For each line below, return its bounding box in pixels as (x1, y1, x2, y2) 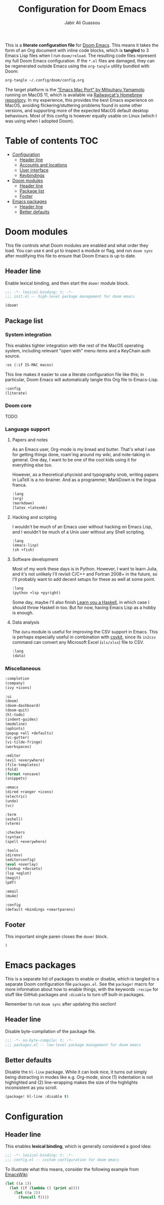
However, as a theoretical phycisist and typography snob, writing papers (12, 472, 159, 478)
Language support (5, 426, 50, 432)
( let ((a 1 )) (5, 1181, 32, 1186)
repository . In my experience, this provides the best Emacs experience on (5, 97, 154, 103)
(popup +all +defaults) (5, 731, 54, 736)
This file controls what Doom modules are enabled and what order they (5, 242, 148, 248)
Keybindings (19, 172, 45, 178)
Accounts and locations (19, 162, 68, 168)
